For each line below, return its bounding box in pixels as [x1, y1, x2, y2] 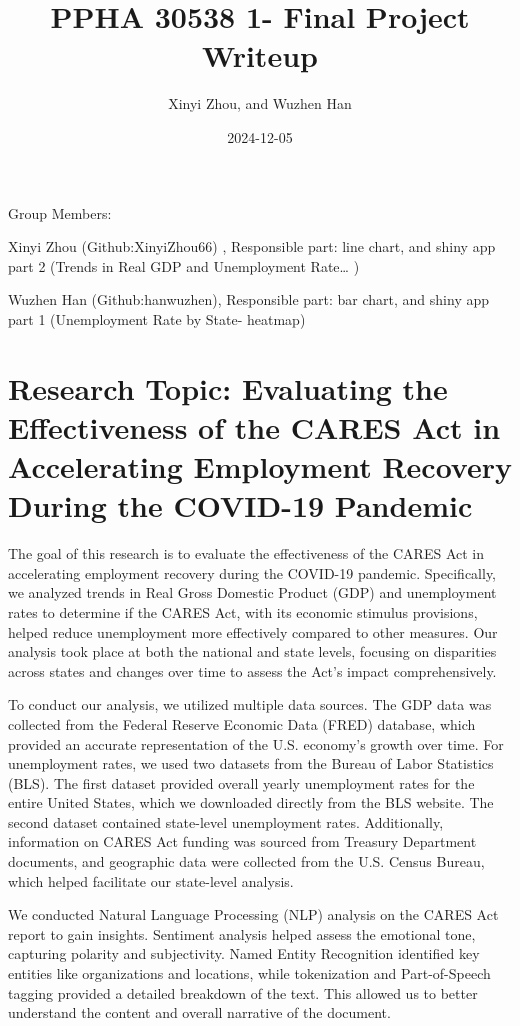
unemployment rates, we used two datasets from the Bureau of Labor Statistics [8, 753, 494, 774]
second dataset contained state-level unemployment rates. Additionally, [8, 811, 444, 832]
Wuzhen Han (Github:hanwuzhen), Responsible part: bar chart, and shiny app [8, 289, 490, 310]
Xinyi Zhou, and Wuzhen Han [168, 93, 352, 114]
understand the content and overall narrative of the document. [8, 1002, 391, 1023]
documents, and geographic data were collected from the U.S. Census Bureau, [8, 851, 485, 872]
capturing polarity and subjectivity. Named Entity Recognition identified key [8, 943, 480, 964]
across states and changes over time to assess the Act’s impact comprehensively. [8, 660, 497, 681]
